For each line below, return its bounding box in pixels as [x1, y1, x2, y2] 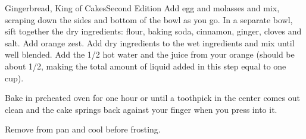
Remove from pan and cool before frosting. [5, 123, 161, 135]
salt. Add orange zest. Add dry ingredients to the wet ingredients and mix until [5, 36, 295, 49]
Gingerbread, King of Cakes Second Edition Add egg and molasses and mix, [5, 2, 280, 14]
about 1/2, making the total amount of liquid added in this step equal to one [5, 59, 286, 72]
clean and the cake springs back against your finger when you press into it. [5, 103, 277, 115]
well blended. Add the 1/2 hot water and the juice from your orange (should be [5, 48, 295, 61]
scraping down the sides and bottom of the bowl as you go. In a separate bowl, [5, 13, 293, 26]
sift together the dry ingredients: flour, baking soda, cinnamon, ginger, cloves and [5, 25, 302, 37]
